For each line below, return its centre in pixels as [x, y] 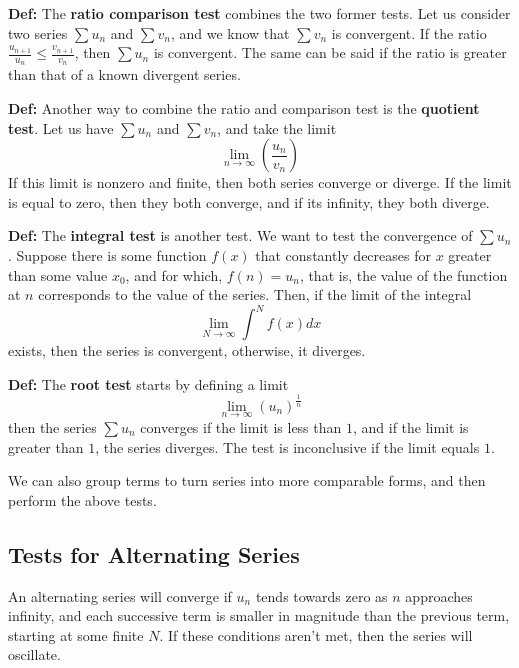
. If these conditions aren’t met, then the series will [316, 634]
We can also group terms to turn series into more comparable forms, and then [247, 480]
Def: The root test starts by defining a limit [148, 383]
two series [38, 32]
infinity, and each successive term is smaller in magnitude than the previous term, [259, 615]
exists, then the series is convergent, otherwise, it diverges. [187, 350]
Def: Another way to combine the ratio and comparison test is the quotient [244, 108]
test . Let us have [61, 127]
